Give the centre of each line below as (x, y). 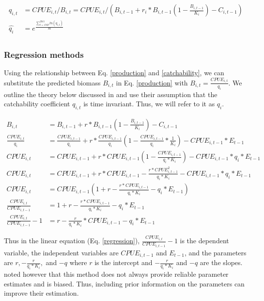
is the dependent (204, 241)
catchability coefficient (37, 104)
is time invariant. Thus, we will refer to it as (149, 104)
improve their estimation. (41, 293)
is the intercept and (124, 262)
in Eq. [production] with (152, 82)
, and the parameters (215, 252)
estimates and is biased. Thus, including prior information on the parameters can (124, 283)
